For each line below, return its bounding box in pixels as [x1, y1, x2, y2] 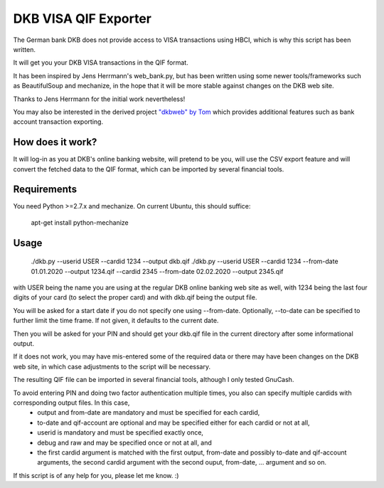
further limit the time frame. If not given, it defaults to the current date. [13, 317, 219, 325]
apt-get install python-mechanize [31, 218, 129, 227]
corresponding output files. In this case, [13, 398, 130, 407]
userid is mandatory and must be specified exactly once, [37, 428, 204, 437]
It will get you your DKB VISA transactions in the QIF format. [13, 58, 188, 67]
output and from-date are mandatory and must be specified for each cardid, [37, 408, 260, 417]
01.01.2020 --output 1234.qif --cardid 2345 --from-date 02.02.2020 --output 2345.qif [31, 267, 284, 275]
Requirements [13, 184, 78, 196]
